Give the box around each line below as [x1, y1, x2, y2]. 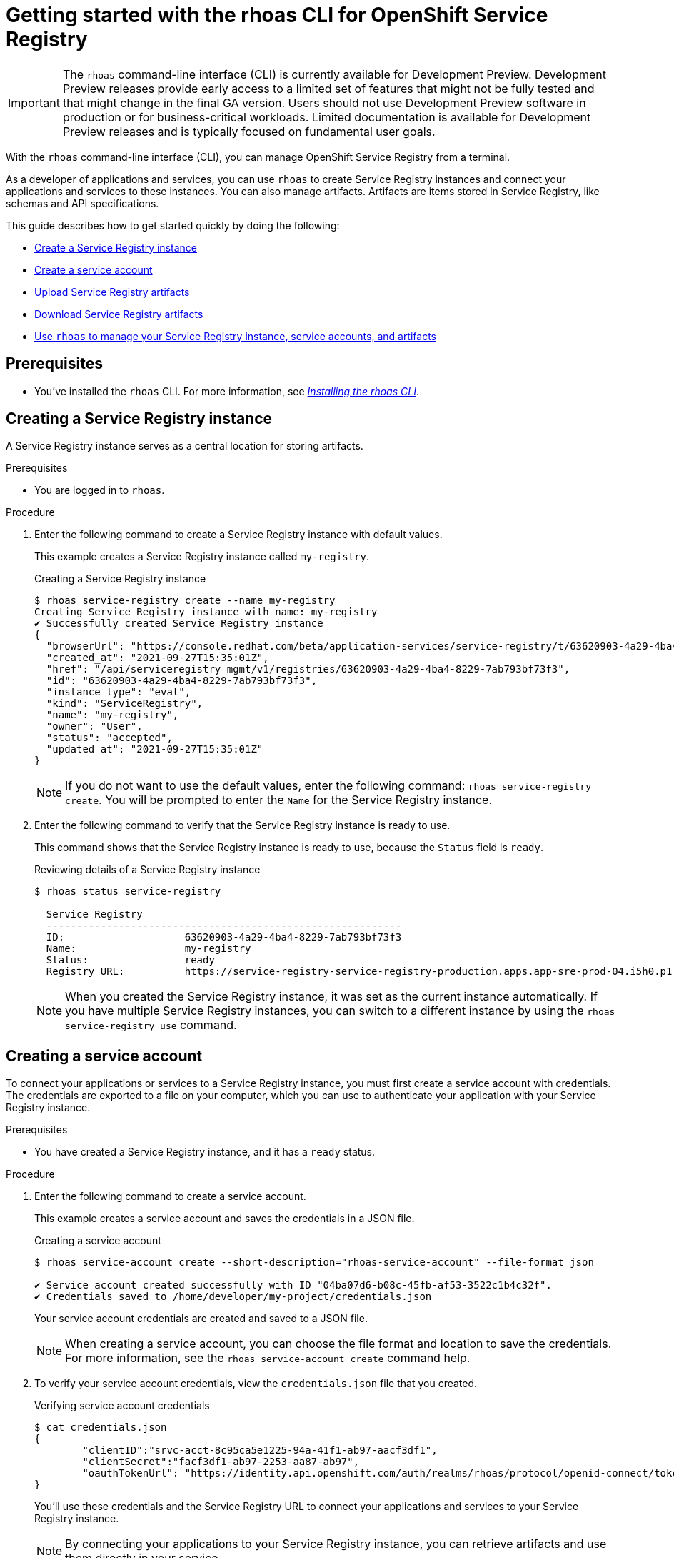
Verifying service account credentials [34, 1399, 210, 1412]
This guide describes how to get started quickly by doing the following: [6, 219, 340, 232]
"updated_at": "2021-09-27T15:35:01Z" [46, 743, 263, 755]
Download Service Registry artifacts [34, 307, 203, 320]
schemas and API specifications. [6, 197, 159, 209]
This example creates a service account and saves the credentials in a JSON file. [34, 1212, 415, 1225]
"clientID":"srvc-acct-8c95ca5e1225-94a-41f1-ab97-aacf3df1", [82, 1444, 438, 1457]
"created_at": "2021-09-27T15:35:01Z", [46, 652, 269, 664]
